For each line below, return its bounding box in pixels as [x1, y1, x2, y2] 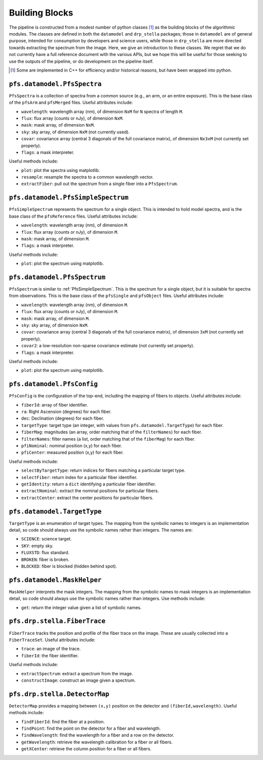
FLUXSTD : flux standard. [21, 550, 70, 556]
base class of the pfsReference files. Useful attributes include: [9, 213, 138, 219]
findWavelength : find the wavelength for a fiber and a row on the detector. [21, 732, 175, 738]
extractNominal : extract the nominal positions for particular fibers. [21, 488, 159, 494]
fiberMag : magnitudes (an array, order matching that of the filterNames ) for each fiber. [21, 429, 202, 435]
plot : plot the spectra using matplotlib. [21, 167, 100, 173]
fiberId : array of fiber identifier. [21, 402, 88, 408]
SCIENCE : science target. [21, 536, 72, 542]
